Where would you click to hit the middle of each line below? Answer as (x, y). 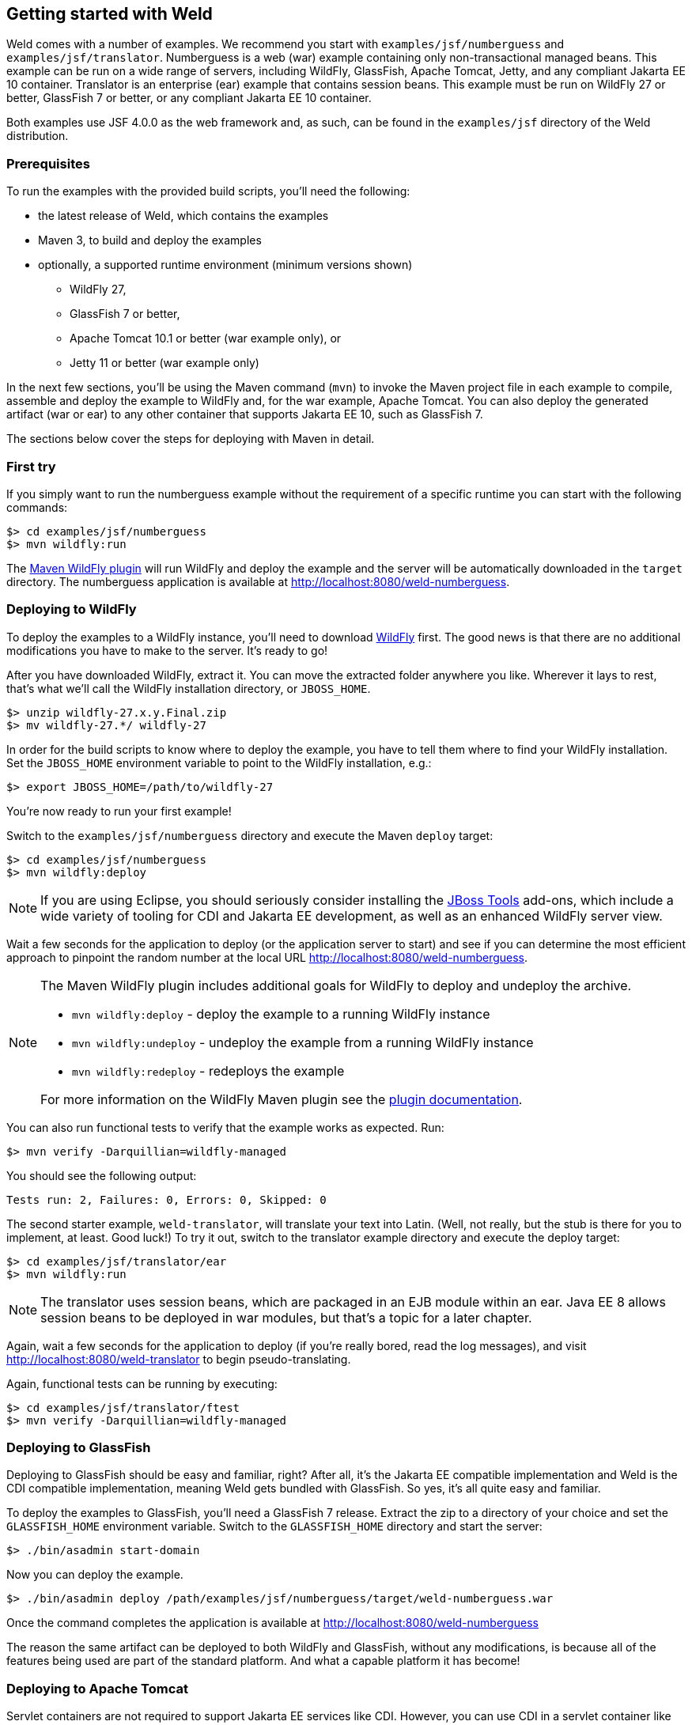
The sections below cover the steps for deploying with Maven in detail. (191, 439)
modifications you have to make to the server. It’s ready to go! (167, 650)
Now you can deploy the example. (95, 1575)
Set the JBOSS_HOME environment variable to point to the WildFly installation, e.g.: (219, 762)
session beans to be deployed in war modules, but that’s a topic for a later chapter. (286, 1317)
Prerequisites (48, 163)
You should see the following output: (102, 1175)
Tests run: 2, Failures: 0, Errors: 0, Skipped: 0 (166, 1199)
